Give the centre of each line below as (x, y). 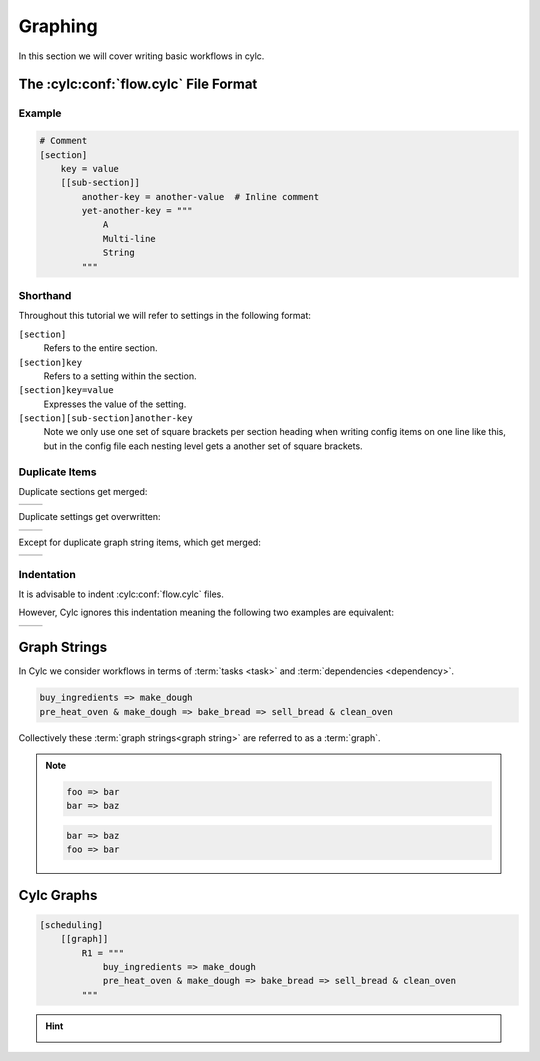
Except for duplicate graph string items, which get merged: (140, 542)
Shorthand (45, 295)
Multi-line (129, 238)
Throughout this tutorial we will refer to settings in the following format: (165, 316)
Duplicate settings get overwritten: (89, 517)
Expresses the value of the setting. (115, 404)
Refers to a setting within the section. (120, 376)
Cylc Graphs (58, 895)
